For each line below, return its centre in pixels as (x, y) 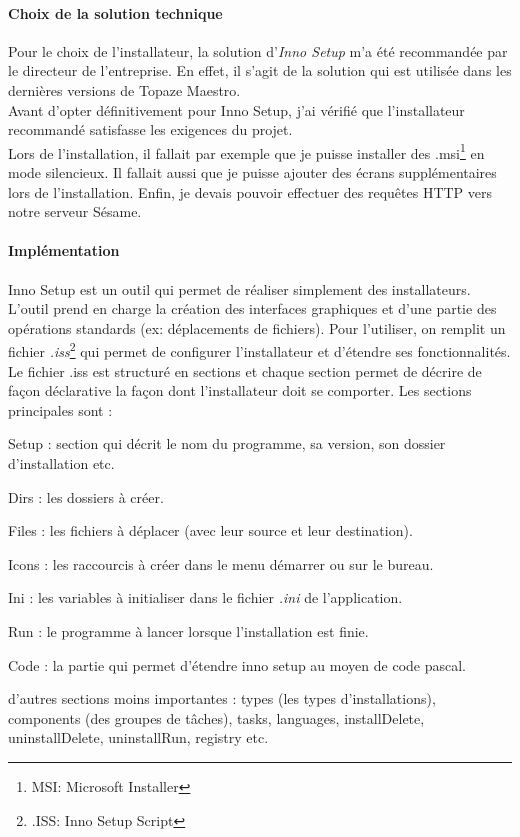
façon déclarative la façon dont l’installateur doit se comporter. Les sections (240, 390)
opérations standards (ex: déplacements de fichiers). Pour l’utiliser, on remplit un (257, 327)
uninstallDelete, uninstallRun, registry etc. (138, 737)
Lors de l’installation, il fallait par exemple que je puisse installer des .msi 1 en (246, 151)
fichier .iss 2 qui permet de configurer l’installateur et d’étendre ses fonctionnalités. (259, 350)
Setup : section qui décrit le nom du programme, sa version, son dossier (227, 443)
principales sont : (60, 409)
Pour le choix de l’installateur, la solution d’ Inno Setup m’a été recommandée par (258, 50)
